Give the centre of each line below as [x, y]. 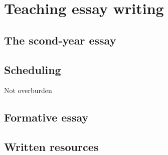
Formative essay [46, 117]
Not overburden [28, 90]
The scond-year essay [60, 40]
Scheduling [33, 69]
